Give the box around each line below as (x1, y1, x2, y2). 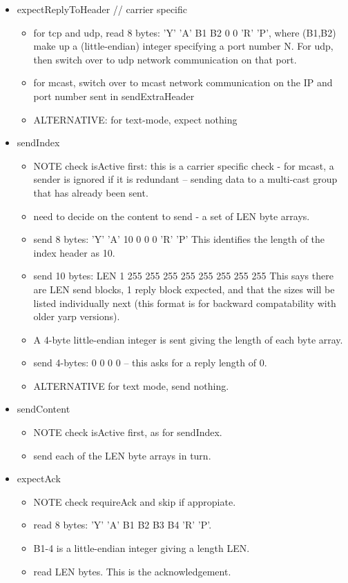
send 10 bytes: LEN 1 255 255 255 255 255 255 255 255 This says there (33, 268, 333, 283)
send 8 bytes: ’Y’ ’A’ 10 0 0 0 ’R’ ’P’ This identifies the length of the (33, 232, 325, 246)
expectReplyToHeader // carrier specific (17, 2, 187, 16)
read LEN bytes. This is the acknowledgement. (33, 564, 231, 578)
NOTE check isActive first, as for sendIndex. (33, 425, 222, 439)
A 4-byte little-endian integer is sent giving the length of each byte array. (33, 332, 343, 346)
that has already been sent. (33, 185, 148, 199)
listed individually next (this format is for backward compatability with (33, 295, 336, 310)
